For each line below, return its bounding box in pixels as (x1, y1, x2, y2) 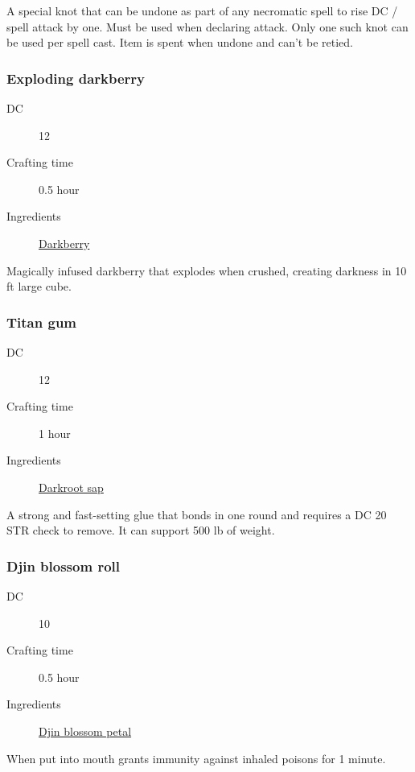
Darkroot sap (39, 478, 104, 495)
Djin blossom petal (39, 722, 132, 739)
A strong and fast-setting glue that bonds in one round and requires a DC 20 (6, 506, 387, 522)
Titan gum (6, 312, 77, 332)
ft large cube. (6, 278, 72, 295)
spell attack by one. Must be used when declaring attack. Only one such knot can (6, 18, 409, 35)
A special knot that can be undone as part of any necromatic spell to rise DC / (6, 2, 398, 19)
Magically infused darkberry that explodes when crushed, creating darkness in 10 (6, 262, 407, 279)
